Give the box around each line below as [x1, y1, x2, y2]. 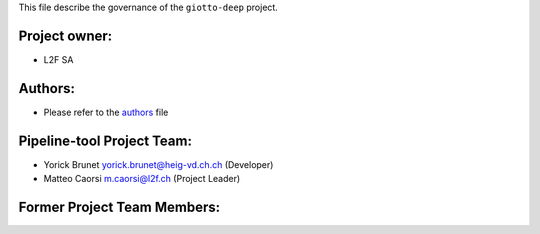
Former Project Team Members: [18, 198, 220, 215]
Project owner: [18, 27, 113, 44]
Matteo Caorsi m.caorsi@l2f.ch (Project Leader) [43, 173, 241, 185]
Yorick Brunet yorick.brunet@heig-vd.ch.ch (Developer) [43, 158, 274, 170]
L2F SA [43, 53, 74, 65]
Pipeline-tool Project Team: [18, 132, 192, 149]
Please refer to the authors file [43, 106, 169, 118]
